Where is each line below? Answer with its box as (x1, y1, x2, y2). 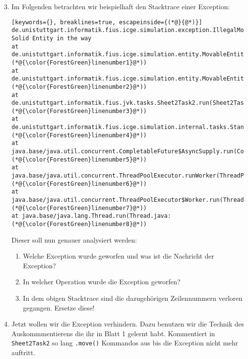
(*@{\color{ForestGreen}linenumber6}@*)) (11, 180, 147, 187)
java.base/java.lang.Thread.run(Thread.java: (22, 212, 171, 220)
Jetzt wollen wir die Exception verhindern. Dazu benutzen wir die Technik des (11, 319, 244, 329)
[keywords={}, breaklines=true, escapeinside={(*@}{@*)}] (11, 18, 202, 26)
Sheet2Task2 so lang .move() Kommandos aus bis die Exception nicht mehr (11, 338, 238, 348)
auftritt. (11, 347, 35, 358)
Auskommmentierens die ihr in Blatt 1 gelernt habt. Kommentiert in (11, 328, 215, 338)
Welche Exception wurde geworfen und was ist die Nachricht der (23, 251, 215, 261)
